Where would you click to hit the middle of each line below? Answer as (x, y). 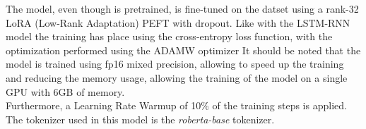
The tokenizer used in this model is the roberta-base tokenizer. (140, 119)
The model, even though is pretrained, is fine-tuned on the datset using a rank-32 (182, 8)
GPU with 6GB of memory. (65, 91)
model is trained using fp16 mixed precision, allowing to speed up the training (175, 64)
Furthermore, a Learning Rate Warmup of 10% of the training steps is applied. (176, 105)
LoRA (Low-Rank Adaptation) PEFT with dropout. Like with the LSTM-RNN (178, 22)
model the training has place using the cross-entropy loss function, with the (169, 36)
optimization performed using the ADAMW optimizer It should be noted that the (183, 50)
